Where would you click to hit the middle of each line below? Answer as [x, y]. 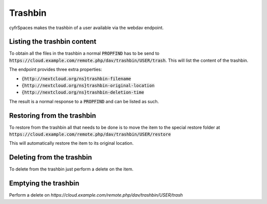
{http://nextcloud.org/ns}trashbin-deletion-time [83, 92]
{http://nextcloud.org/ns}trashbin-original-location [88, 86]
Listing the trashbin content [53, 42]
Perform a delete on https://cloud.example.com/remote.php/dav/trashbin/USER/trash [96, 195]
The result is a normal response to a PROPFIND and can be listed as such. [84, 101]
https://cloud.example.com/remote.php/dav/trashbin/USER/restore [90, 134]
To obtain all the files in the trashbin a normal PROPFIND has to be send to [84, 53]
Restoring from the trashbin [53, 115]
